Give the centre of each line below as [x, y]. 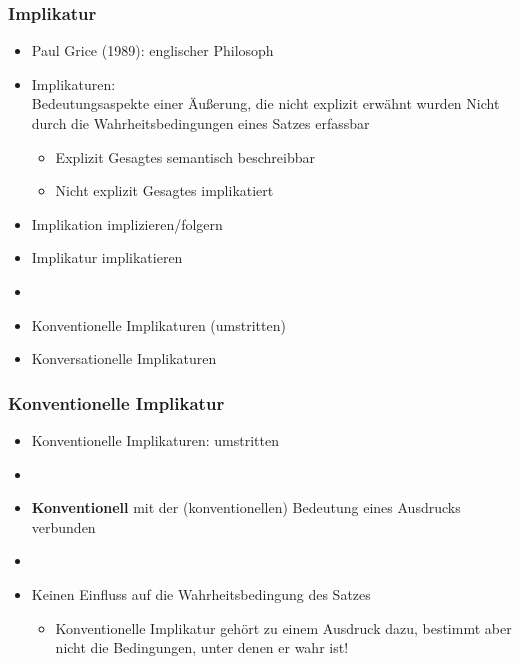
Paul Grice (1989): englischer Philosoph [152, 50]
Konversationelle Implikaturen [124, 358]
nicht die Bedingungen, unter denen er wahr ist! [202, 647]
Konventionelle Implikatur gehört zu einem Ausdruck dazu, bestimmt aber [283, 627]
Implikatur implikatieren [107, 257]
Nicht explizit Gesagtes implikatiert [164, 190]
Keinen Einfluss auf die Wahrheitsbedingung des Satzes [201, 593]
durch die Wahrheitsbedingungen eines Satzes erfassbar [200, 123]
